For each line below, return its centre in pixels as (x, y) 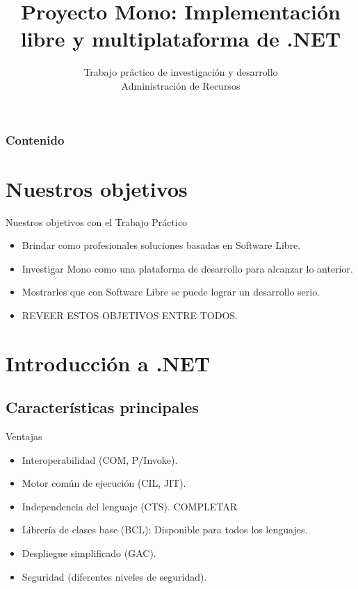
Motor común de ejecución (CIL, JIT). (104, 483)
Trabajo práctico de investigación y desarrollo (181, 72)
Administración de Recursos (181, 85)
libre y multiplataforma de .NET (181, 39)
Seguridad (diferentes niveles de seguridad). (114, 576)
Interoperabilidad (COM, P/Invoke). (100, 459)
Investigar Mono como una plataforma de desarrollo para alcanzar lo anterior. (187, 268)
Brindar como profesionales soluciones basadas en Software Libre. (161, 245)
